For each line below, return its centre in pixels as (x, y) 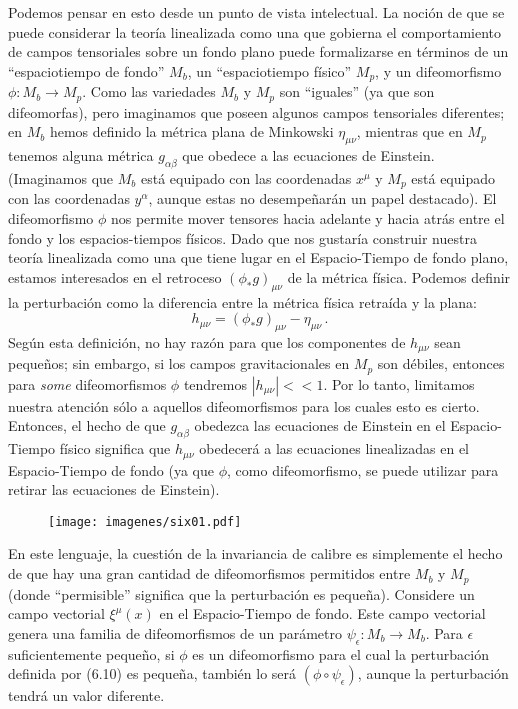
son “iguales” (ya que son (357, 91)
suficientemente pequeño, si (91, 653)
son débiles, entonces (441, 363)
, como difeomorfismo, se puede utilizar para (363, 469)
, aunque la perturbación (433, 673)
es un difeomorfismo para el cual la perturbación (340, 653)
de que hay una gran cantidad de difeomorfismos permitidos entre (209, 573)
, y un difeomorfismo (438, 70)
